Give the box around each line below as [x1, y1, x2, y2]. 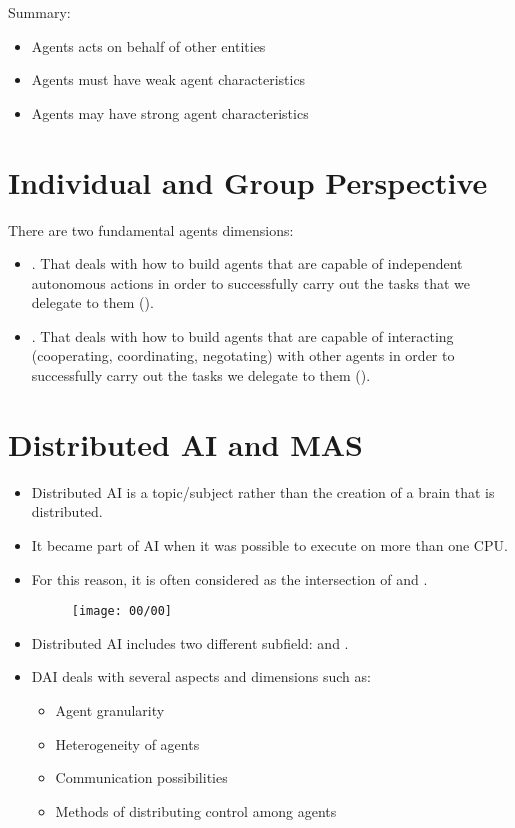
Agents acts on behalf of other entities [31, 35, 266, 56]
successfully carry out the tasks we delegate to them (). [31, 365, 371, 386]
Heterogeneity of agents [55, 733, 200, 754]
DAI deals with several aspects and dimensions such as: [31, 666, 371, 687]
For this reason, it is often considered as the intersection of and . [31, 568, 428, 589]
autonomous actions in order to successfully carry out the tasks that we [31, 272, 470, 293]
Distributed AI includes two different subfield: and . [31, 632, 349, 653]
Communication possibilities [55, 767, 228, 788]
